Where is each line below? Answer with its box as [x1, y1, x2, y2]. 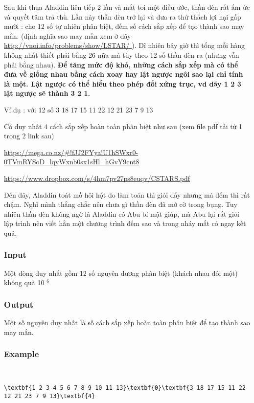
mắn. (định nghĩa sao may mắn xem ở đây [4, 30, 131, 41]
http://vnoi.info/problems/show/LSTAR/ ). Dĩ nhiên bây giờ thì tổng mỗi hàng [4, 40, 245, 50]
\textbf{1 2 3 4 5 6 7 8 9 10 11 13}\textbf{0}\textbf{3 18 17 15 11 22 [4, 384, 246, 392]
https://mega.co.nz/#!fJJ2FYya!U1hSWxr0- [4, 147, 139, 157]
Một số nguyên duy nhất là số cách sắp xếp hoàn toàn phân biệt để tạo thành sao [4, 317, 250, 328]
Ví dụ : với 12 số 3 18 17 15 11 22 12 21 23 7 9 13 [4, 104, 153, 114]
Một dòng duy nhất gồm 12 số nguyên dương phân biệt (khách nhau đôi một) [4, 268, 238, 278]
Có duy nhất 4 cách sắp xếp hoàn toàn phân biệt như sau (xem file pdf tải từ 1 [4, 121, 243, 131]
